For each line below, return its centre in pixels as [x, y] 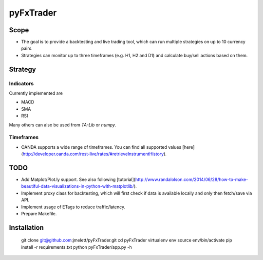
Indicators [21, 83]
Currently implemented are [36, 93]
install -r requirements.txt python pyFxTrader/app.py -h [77, 247]
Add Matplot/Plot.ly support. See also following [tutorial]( [78, 180]
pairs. [27, 48]
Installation [26, 228]
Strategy [22, 69]
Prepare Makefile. [39, 213]
